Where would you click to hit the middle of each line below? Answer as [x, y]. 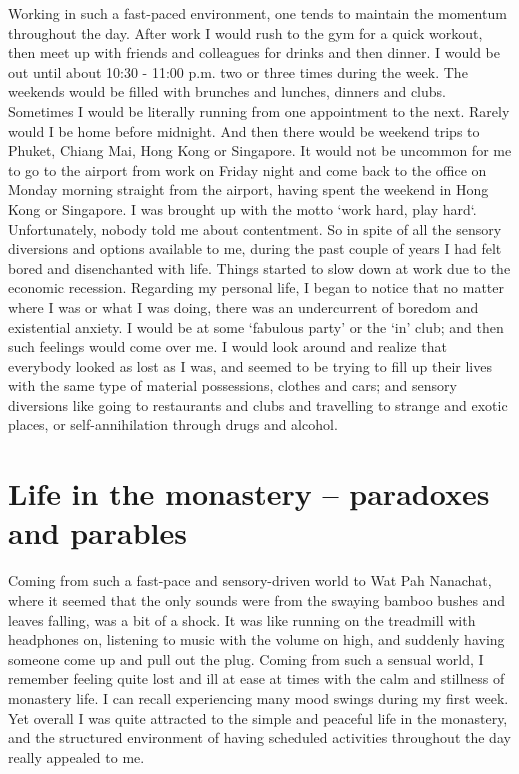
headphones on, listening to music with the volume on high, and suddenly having [256, 639]
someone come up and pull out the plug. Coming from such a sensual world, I [246, 658]
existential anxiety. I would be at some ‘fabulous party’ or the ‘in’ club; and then [256, 326]
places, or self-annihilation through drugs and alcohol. [173, 424]
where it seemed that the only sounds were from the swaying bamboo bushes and [257, 599]
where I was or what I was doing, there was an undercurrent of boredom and [243, 306]
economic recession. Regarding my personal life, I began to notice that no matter [256, 287]
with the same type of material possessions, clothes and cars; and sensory [232, 385]
